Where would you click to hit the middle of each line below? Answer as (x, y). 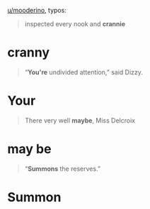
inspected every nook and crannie (75, 24)
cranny (28, 53)
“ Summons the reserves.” (63, 169)
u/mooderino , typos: (37, 10)
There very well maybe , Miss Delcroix (80, 120)
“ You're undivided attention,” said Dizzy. (84, 72)
